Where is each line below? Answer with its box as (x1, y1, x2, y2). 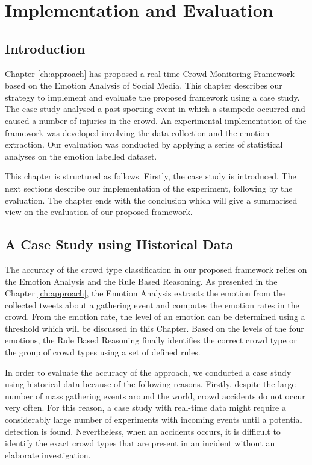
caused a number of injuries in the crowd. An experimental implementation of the (5, 114, 307, 126)
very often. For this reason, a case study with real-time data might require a (5, 401, 286, 414)
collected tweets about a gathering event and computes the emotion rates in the (5, 298, 299, 311)
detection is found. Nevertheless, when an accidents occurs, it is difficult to (5, 425, 281, 437)
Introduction (5, 39, 86, 57)
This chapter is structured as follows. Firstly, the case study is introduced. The (5, 170, 296, 183)
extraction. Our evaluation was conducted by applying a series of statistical (5, 138, 283, 151)
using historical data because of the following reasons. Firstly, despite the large (5, 378, 296, 390)
